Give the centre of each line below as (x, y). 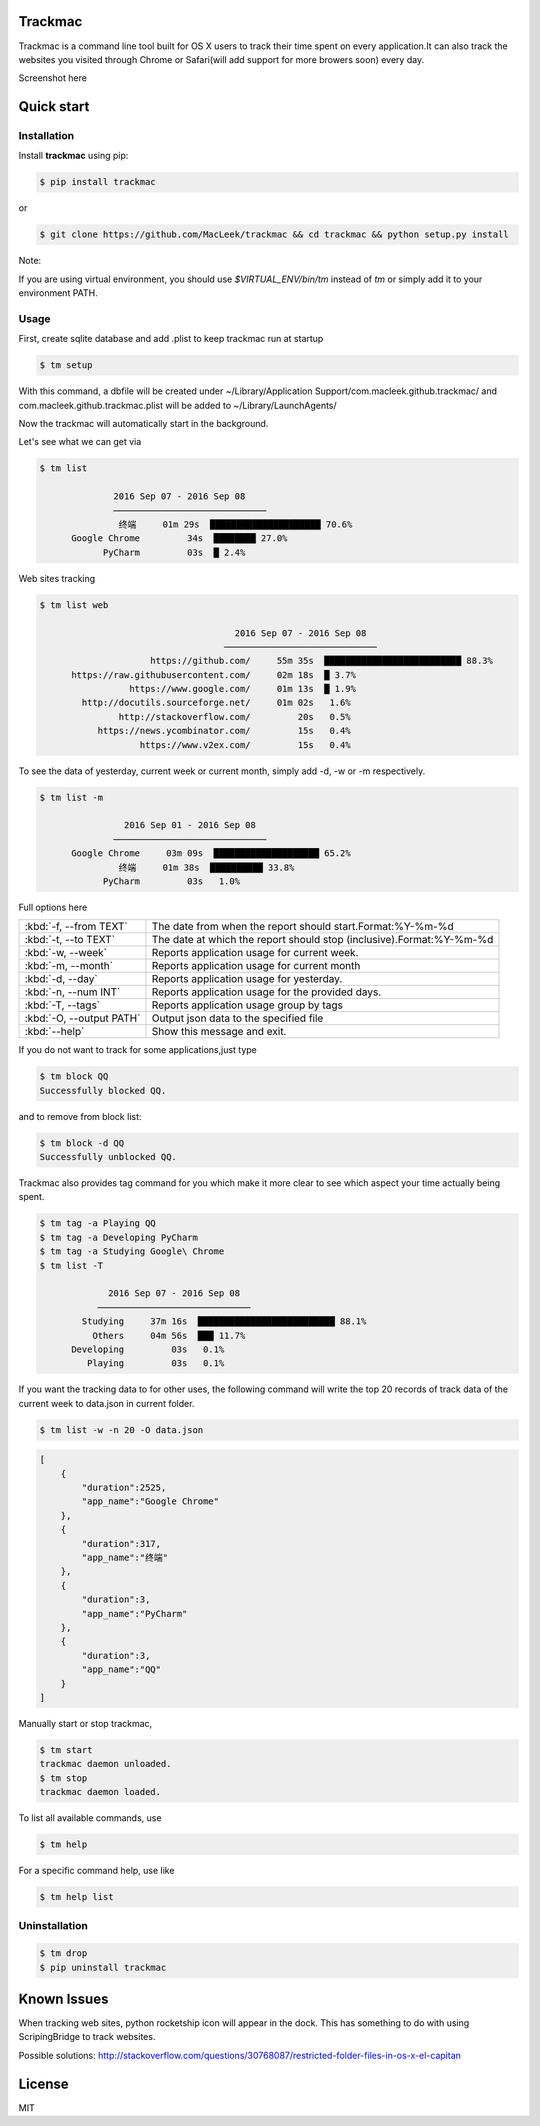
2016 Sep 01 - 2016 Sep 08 (190, 825)
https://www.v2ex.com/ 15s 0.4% (245, 744)
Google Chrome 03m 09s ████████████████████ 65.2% (211, 853)
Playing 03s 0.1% (155, 1363)
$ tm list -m (71, 797)
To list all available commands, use (90, 1818)
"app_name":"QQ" (121, 1669)
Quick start (54, 106)
